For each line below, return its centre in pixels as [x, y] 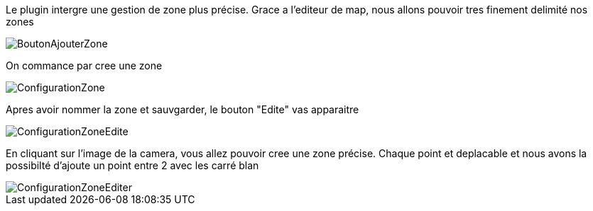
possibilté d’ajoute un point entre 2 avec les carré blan [132, 165]
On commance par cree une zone [84, 65]
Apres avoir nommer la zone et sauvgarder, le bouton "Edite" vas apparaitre [183, 109]
